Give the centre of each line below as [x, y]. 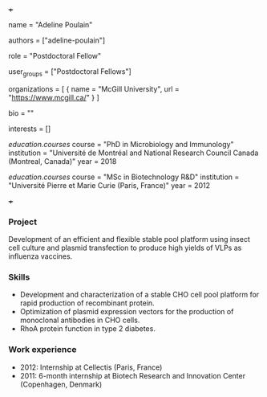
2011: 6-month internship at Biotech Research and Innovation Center [133, 375]
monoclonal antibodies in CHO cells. [80, 320]
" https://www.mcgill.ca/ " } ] [54, 97]
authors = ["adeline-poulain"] [57, 40]
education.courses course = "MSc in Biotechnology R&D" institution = [124, 177]
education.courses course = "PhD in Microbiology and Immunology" [121, 144]
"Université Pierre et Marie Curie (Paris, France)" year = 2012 [109, 185]
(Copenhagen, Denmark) [61, 384]
